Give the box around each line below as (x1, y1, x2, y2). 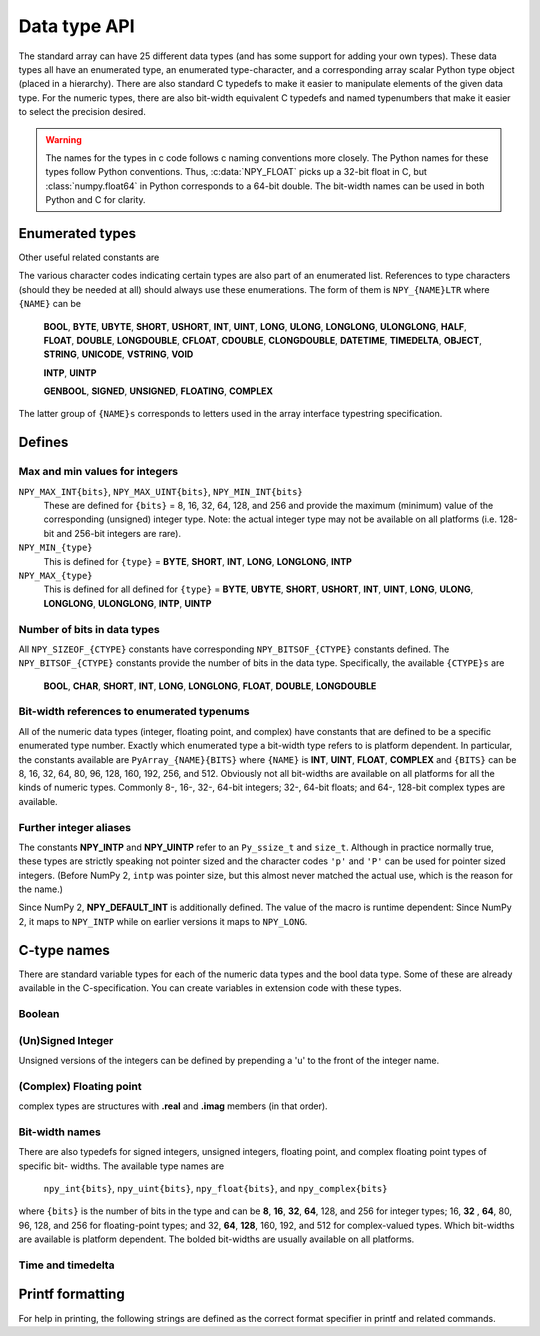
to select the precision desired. (18, 106, 147, 118)
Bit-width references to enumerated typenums (18, 705, 250, 719)
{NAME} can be (18, 298, 82, 310)
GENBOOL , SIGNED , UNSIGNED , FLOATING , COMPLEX (43, 385, 274, 397)
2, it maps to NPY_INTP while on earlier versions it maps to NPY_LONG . (18, 915, 308, 927)
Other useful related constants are (18, 251, 160, 263)
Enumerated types (18, 225, 137, 242)
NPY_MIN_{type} (18, 542, 94, 554)
